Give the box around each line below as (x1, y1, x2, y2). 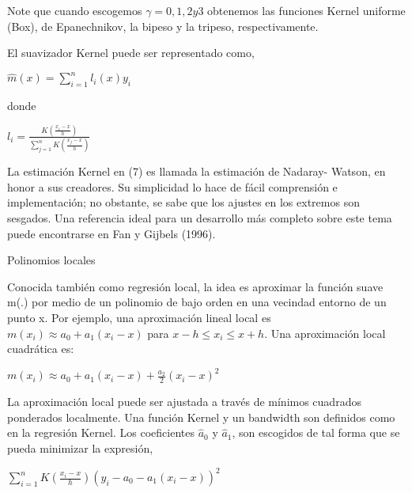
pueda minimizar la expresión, (7, 439, 153, 456)
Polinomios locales (7, 252, 96, 268)
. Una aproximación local (264, 324, 386, 341)
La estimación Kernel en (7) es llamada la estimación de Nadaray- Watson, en (7, 163, 386, 180)
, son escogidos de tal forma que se (232, 424, 400, 441)
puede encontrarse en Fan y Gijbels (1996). (7, 225, 216, 241)
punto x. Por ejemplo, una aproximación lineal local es (7, 309, 271, 326)
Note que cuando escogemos (7, 2, 142, 18)
